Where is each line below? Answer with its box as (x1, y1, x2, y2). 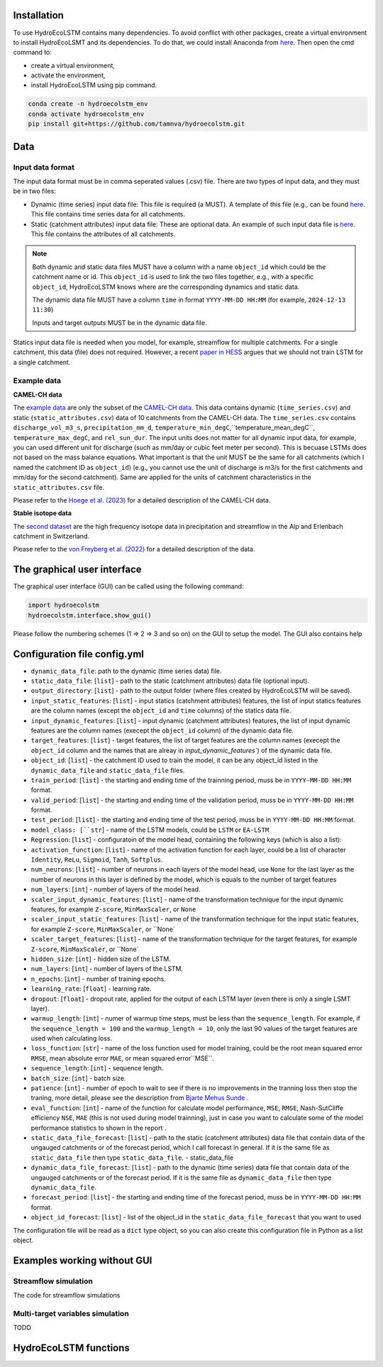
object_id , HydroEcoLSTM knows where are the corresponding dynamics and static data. (32, 282, 300, 291)
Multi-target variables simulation (13, 1308, 129, 1318)
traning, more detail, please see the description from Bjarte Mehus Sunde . (30, 1094, 249, 1102)
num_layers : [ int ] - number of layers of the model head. (30, 885, 201, 894)
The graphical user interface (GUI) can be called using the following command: (13, 582, 244, 591)
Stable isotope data (13, 509, 72, 517)
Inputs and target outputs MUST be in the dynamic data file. (32, 318, 207, 326)
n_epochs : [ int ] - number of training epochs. (30, 975, 166, 983)
